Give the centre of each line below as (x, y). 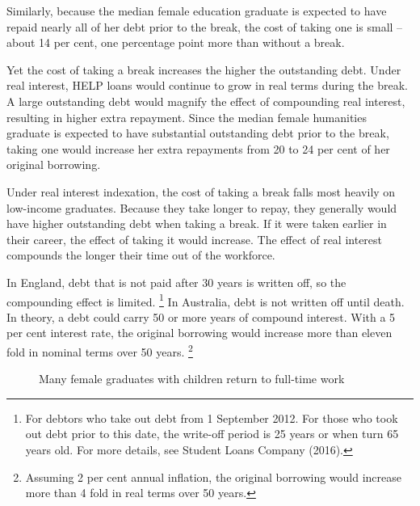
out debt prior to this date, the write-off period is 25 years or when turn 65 (212, 434)
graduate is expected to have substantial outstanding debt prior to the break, (198, 133)
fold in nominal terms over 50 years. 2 (100, 350)
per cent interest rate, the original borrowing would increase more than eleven (199, 333)
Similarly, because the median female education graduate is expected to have (197, 11)
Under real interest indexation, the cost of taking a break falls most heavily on (201, 191)
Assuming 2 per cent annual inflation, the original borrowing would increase (213, 476)
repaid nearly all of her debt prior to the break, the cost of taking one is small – (205, 26)
